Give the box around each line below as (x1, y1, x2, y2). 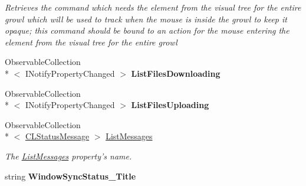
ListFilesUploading (131, 99, 209, 111)
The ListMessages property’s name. (5, 149, 132, 162)
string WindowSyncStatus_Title (5, 169, 136, 182)
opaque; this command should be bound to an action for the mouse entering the (5, 24, 289, 37)
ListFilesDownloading (131, 67, 221, 79)
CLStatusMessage (25, 130, 90, 142)
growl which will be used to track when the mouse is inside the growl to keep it (5, 12, 287, 25)
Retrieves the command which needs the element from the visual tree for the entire (5, 1, 301, 13)
